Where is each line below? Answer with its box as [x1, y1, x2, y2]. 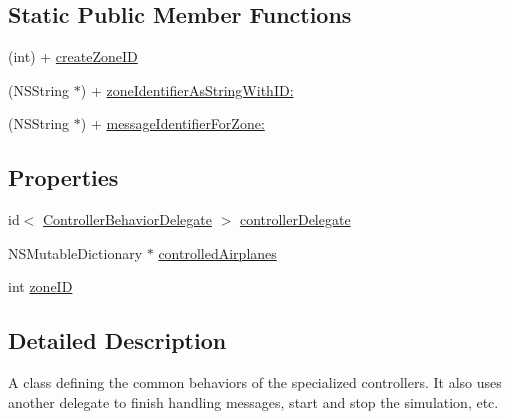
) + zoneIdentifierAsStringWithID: [80, 79, 294, 100]
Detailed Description [8, 325, 227, 356]
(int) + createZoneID [8, 46, 138, 67]
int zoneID [8, 276, 73, 297]
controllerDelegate [239, 209, 351, 230]
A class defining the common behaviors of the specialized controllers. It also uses [8, 372, 502, 393]
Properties [8, 162, 119, 193]
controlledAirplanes [158, 242, 277, 263]
